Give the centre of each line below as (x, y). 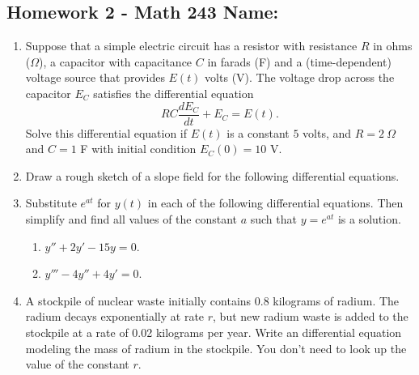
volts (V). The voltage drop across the (300, 77)
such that (273, 219)
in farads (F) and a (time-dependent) (299, 61)
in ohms (393, 46)
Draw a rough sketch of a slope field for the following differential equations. (212, 175)
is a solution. (369, 219)
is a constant (258, 132)
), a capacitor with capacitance (116, 61)
